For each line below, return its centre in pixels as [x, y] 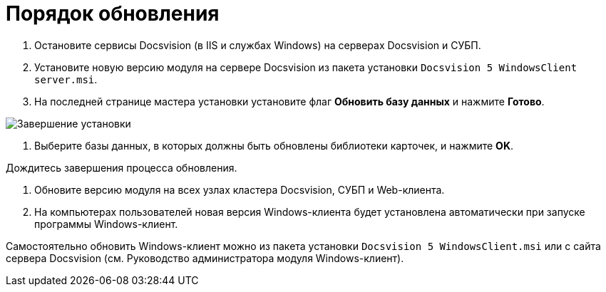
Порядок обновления [113, 14]
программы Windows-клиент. [106, 224]
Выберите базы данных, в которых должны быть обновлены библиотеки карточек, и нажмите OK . [274, 145]
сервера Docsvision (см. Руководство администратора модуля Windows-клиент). [205, 258]
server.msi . [66, 79]
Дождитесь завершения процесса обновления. [122, 167]
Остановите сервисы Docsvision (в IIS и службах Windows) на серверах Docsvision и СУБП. [258, 45]
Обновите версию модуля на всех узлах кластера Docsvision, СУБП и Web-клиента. [240, 189]
